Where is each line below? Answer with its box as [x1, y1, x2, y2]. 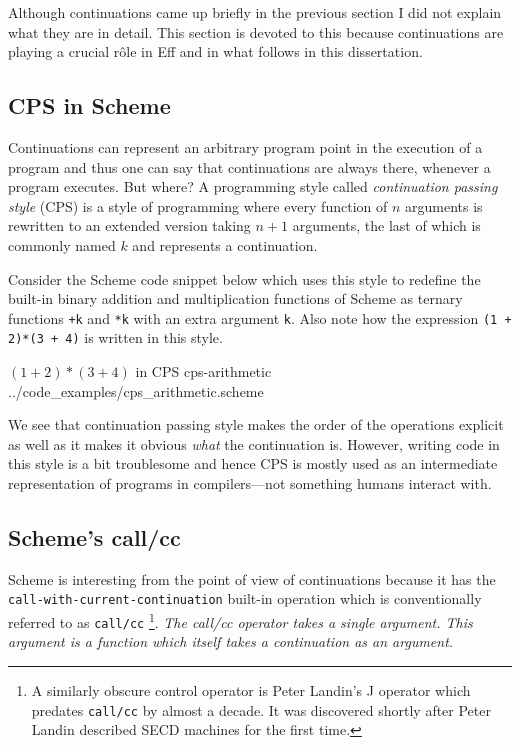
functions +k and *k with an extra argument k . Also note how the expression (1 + [8, 307, 512, 328]
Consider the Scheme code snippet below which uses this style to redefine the [8, 268, 481, 289]
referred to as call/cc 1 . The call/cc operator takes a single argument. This [8, 609, 473, 632]
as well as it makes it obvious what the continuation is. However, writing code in [8, 433, 500, 454]
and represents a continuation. [132, 234, 318, 255]
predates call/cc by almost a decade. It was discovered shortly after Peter [31, 699, 491, 720]
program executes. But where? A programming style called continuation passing [8, 176, 498, 197]
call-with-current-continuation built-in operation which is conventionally [8, 588, 482, 609]
